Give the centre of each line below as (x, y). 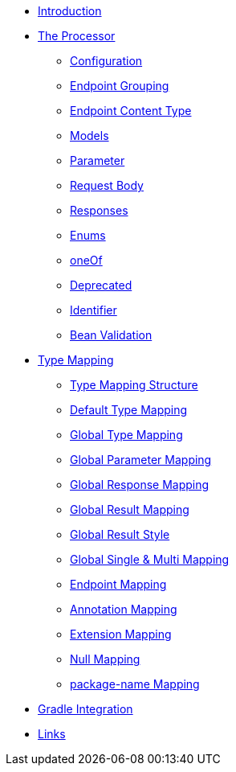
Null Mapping (105, 659)
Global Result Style (120, 534)
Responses (99, 210)
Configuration (106, 61)
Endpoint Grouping (120, 86)
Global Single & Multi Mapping (150, 559)
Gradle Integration (85, 709)
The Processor (77, 36)
